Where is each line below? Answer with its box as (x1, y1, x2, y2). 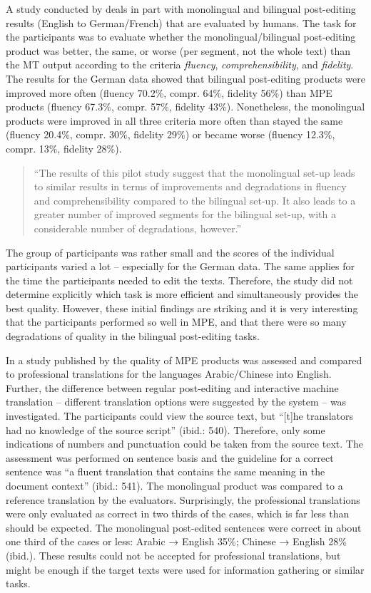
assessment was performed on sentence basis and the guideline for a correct (6, 450, 334, 465)
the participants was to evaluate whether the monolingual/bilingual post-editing (6, 29, 356, 44)
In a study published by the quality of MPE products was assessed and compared (6, 352, 362, 367)
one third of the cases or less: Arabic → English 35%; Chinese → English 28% (6, 534, 347, 549)
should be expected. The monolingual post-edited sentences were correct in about (6, 520, 362, 535)
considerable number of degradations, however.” (34, 220, 242, 235)
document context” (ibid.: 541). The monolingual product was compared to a (6, 478, 343, 493)
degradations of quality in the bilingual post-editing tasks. (6, 329, 260, 344)
